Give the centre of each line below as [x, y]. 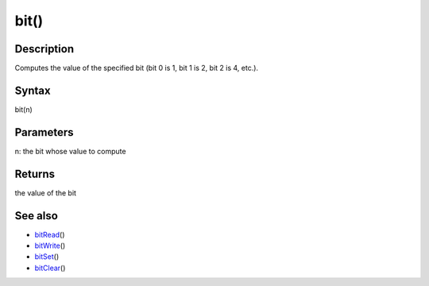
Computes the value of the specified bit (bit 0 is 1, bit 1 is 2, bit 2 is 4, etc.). [136, 68]
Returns [35, 174]
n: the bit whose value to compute [70, 151]
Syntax [33, 90]
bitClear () [50, 268]
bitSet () [47, 257]
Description [44, 49]
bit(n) [24, 109]
